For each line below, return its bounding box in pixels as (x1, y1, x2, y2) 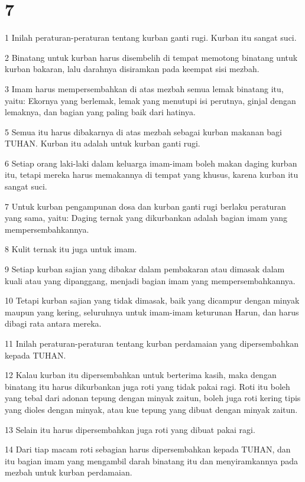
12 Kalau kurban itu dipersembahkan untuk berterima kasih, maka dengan (5, 369, 277, 381)
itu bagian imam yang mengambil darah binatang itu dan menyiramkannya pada (5, 454, 298, 467)
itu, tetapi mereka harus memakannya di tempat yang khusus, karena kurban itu (5, 168, 298, 181)
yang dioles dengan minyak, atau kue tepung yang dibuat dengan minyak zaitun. (5, 403, 298, 415)
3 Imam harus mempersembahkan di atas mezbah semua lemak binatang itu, (5, 82, 284, 95)
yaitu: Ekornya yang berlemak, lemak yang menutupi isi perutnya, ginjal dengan (5, 94, 296, 106)
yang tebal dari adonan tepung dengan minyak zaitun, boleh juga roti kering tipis (5, 392, 301, 404)
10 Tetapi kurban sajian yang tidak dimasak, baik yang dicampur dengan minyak (5, 294, 300, 307)
